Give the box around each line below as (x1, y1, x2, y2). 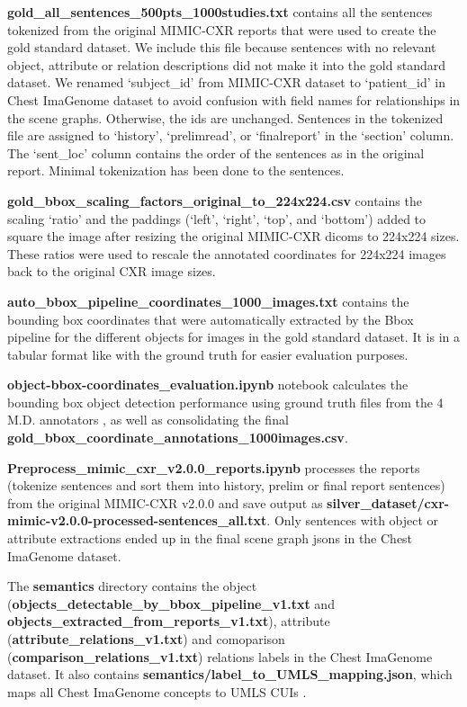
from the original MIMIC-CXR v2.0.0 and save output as (7, 493, 323, 512)
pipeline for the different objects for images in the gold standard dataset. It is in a (7, 327, 460, 346)
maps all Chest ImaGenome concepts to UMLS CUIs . (7, 682, 307, 701)
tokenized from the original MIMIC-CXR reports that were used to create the (7, 20, 436, 39)
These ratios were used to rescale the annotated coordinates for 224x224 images (7, 244, 446, 263)
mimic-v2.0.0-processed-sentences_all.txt (7, 511, 267, 530)
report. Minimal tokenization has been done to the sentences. (7, 161, 345, 180)
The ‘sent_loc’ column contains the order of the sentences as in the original (7, 143, 425, 162)
